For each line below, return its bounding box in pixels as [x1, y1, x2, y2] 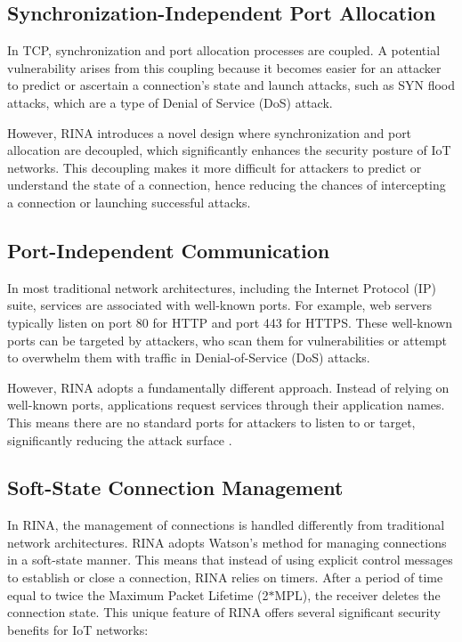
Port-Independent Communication [7, 236, 330, 264]
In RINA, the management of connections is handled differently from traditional [7, 516, 445, 534]
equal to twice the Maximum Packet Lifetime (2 [7, 585, 269, 604]
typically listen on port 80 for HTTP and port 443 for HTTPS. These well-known [7, 313, 453, 331]
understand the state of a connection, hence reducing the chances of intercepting [7, 175, 446, 194]
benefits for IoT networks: [7, 620, 149, 638]
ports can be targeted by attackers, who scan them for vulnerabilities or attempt [7, 330, 448, 349]
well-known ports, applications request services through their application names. [7, 395, 445, 414]
